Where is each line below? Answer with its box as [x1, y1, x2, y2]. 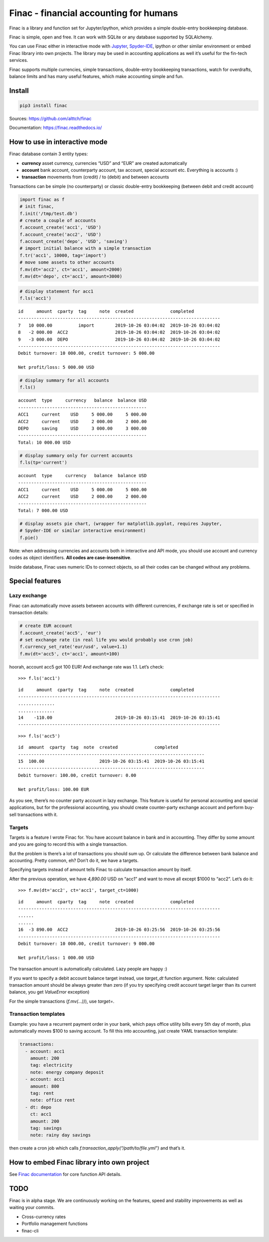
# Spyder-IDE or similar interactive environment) [19, 528, 146, 534]
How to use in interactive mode [9, 138, 108, 146]
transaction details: [9, 610, 49, 616]
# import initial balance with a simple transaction [19, 245, 151, 251]
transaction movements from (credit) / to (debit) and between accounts [21, 174, 169, 180]
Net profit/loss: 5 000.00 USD [18, 365, 95, 370]
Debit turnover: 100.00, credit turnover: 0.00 [18, 772, 136, 778]
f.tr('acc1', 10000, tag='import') [19, 252, 107, 258]
